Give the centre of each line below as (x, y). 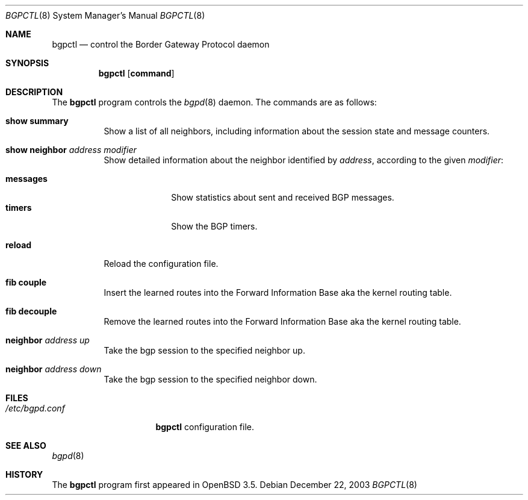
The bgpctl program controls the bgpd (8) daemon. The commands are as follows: (214, 102)
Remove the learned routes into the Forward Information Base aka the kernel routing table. (282, 321)
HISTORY (24, 474)
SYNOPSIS (27, 63)
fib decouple (31, 311)
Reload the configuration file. (161, 264)
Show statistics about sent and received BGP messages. (283, 197)
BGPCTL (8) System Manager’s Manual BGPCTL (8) (105, 15)
